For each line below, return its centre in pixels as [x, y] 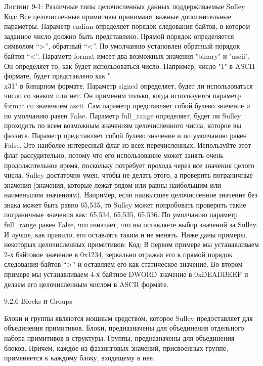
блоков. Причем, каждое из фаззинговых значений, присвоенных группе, [116, 348]
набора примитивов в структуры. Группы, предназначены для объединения [119, 338]
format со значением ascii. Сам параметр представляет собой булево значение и [127, 105]
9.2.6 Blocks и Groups [38, 301]
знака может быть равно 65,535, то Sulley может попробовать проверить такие [125, 204]
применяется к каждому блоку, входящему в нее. [79, 358]
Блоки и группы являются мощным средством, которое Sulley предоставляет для [128, 318]
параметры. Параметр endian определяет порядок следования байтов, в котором [127, 26]
